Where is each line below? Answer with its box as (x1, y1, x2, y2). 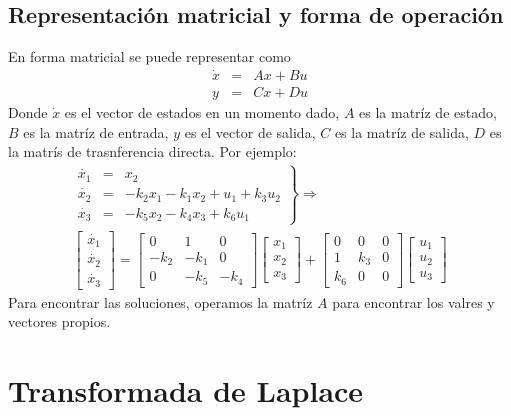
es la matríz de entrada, (23, 121, 169, 142)
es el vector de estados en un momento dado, (64, 102, 340, 123)
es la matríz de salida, (334, 121, 469, 142)
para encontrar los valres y (332, 291, 495, 312)
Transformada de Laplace (8, 370, 364, 411)
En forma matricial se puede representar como (8, 46, 291, 67)
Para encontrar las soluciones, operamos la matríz (8, 291, 313, 312)
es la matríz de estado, (359, 102, 497, 123)
